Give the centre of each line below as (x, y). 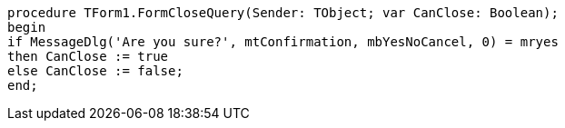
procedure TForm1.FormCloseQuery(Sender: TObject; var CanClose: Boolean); (283, 13)
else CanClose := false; (95, 71)
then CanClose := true (88, 56)
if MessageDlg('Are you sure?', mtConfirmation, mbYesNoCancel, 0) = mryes (283, 42)
